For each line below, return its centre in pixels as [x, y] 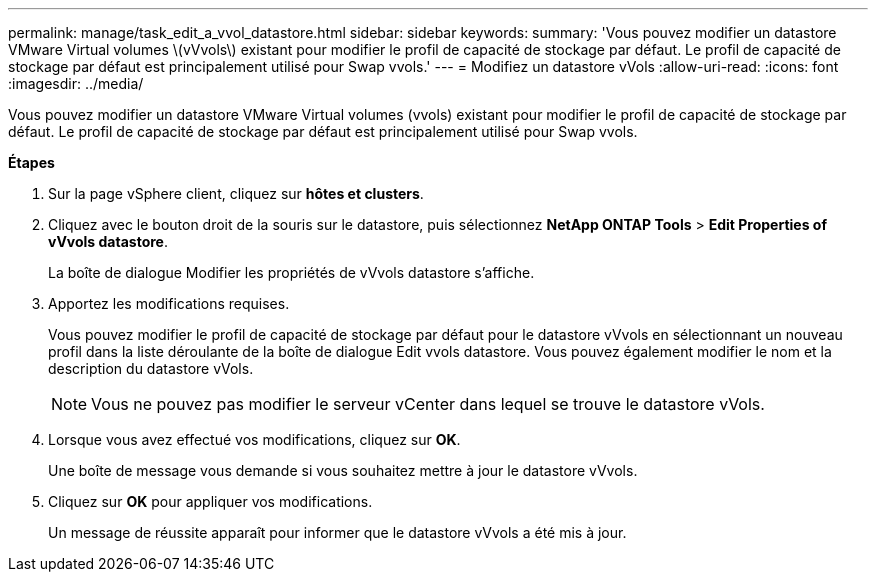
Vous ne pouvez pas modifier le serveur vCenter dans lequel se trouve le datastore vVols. [428, 404]
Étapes [31, 162]
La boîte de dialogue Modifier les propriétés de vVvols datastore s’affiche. [291, 272]
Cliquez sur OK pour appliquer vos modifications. [210, 501]
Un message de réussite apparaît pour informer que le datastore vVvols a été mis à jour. [337, 532]
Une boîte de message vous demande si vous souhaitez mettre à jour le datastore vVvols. [343, 470]
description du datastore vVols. [151, 368]
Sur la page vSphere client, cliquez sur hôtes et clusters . [236, 193]
